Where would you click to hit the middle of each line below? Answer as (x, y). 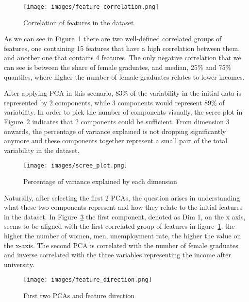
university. (19, 264)
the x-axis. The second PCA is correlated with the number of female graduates (121, 245)
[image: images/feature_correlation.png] (91, 7)
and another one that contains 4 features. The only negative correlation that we (123, 58)
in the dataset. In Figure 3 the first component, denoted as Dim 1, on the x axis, (125, 216)
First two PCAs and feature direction (79, 295)
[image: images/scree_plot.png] (75, 166)
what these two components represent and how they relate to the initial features (123, 207)
